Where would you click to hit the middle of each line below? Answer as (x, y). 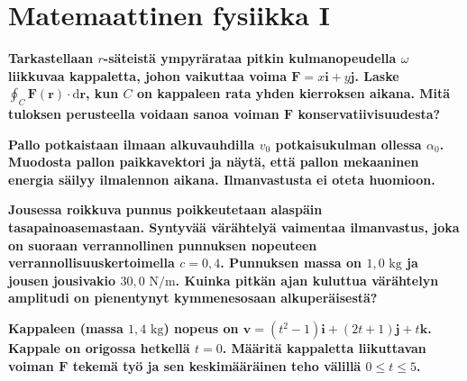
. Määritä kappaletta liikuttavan (324, 348)
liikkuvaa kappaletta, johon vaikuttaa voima (147, 75)
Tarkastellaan (51, 58)
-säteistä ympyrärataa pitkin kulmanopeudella (250, 58)
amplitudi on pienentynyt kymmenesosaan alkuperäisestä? (193, 298)
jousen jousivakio (62, 280)
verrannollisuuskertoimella (92, 263)
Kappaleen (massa (66, 328)
